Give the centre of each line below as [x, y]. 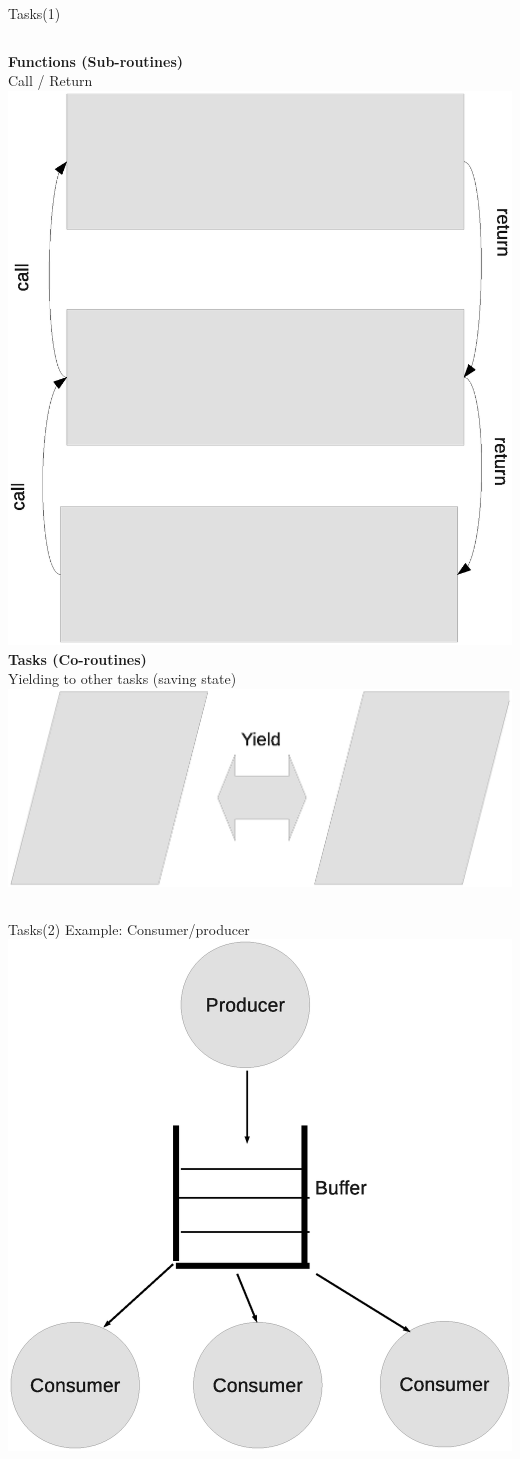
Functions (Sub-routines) [96, 60]
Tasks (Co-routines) [77, 658]
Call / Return [50, 80]
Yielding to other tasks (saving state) [122, 678]
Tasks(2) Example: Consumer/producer [129, 928]
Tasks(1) [34, 13]
